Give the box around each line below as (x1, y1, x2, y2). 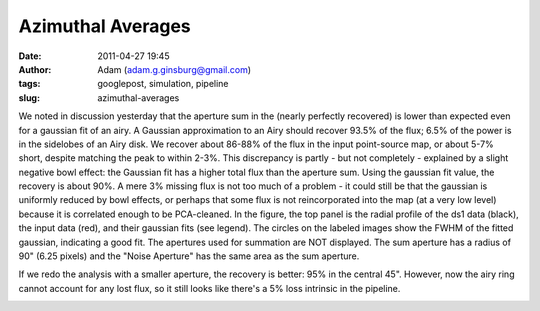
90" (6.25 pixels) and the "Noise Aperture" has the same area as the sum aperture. (18, 250, 360, 262)
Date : (18, 50, 42, 62)
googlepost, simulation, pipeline (97, 78, 229, 90)
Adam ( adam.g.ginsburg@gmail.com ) (97, 63, 252, 75)
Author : (18, 63, 52, 75)
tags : (18, 78, 41, 90)
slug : (18, 91, 40, 104)
